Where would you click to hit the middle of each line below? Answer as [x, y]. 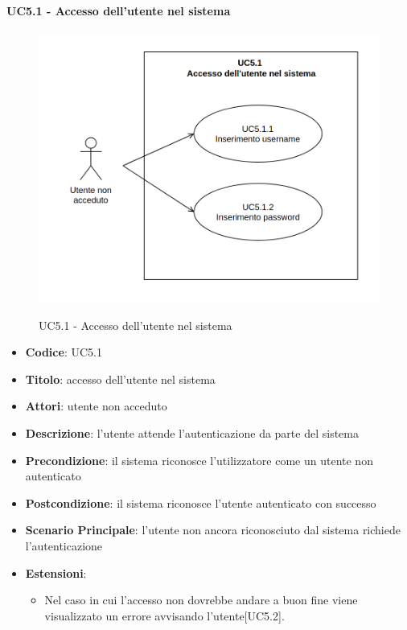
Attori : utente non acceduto [96, 406]
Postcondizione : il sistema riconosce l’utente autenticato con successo [201, 502]
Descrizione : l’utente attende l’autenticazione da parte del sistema [192, 433]
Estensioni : [56, 572]
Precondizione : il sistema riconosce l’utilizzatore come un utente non [199, 460]
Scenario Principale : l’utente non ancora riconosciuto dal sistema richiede [213, 530]
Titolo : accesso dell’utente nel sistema [120, 379]
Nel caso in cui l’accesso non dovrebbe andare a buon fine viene [201, 600]
